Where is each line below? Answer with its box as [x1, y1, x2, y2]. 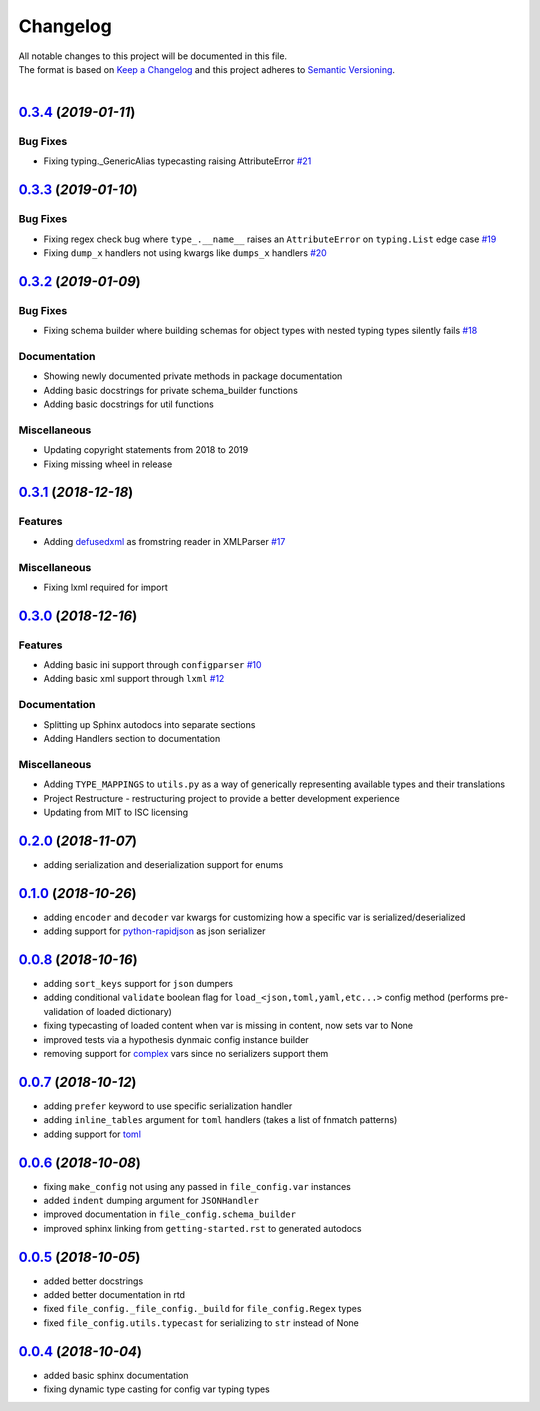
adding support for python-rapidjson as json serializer [43, 925, 266, 937]
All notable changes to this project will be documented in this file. [18, 50, 288, 62]
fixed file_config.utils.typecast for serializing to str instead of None [43, 1316, 360, 1329]
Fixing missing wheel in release [43, 458, 173, 470]
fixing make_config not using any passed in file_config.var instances [43, 1180, 352, 1192]
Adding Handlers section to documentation [43, 733, 221, 745]
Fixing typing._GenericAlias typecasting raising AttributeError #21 [43, 155, 312, 167]
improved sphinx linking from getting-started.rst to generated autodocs [43, 1222, 362, 1234]
